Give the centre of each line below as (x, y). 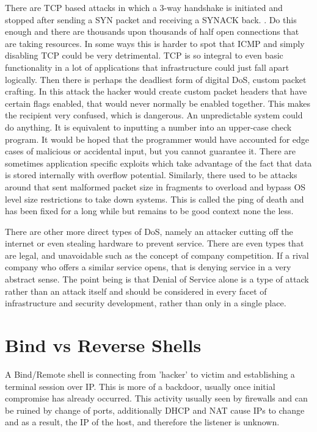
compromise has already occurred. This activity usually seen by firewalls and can (156, 398)
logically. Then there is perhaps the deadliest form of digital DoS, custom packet (156, 79)
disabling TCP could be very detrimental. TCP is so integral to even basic (144, 55)
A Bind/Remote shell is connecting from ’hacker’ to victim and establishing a (150, 374)
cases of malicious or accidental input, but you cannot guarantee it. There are (150, 151)
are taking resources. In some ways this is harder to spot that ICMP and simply (155, 43)
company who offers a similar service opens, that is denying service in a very (148, 267)
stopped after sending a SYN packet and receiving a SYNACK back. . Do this (151, 19)
